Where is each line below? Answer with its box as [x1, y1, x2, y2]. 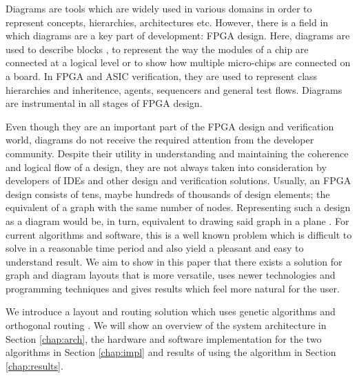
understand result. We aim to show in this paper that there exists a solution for [6, 254, 343, 268]
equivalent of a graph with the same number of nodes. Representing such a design [6, 200, 351, 215]
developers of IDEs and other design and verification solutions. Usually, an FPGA [6, 173, 351, 188]
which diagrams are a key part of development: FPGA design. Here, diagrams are [6, 28, 350, 43]
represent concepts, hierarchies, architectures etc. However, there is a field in [6, 14, 329, 29]
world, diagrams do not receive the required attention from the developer [6, 132, 314, 147]
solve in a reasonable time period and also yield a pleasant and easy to [6, 241, 304, 255]
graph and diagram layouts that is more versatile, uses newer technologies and [6, 268, 336, 282]
